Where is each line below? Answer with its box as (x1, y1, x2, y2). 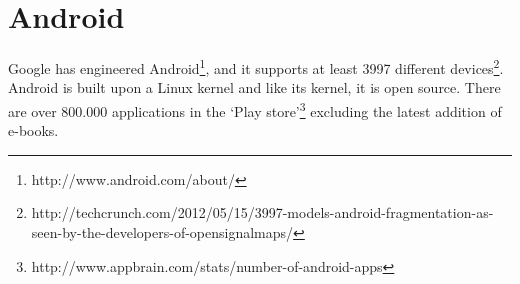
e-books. (8, 120, 59, 141)
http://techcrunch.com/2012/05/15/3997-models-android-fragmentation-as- (31, 202, 494, 223)
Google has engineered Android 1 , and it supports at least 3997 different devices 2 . (8, 55, 504, 78)
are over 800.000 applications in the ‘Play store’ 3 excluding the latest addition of (8, 97, 502, 121)
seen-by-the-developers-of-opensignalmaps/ (31, 222, 294, 242)
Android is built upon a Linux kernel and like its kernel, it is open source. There (8, 77, 501, 98)
